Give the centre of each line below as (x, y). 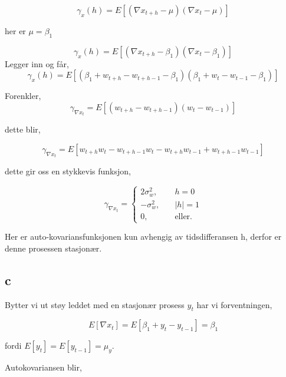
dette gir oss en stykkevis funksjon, (68, 171)
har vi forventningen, (234, 304)
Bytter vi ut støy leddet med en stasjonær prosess (95, 304)
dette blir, (23, 129)
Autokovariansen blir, (43, 367)
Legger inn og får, (37, 63)
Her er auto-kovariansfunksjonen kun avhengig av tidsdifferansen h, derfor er (143, 237)
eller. (183, 217)
